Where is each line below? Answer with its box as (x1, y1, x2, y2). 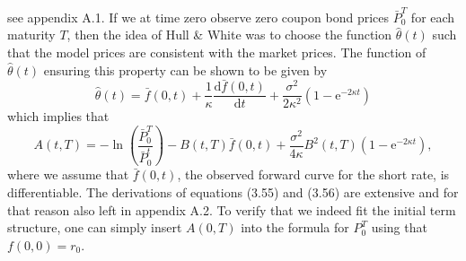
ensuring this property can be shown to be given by (43, 60, 328, 79)
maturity (7, 25, 56, 44)
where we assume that (7, 165, 129, 184)
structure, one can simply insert (7, 218, 182, 237)
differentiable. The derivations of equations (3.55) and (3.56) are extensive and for (7, 183, 459, 201)
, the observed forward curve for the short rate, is (177, 165, 450, 184)
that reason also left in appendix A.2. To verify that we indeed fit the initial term (7, 200, 456, 219)
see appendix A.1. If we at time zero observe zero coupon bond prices (7, 7, 390, 26)
